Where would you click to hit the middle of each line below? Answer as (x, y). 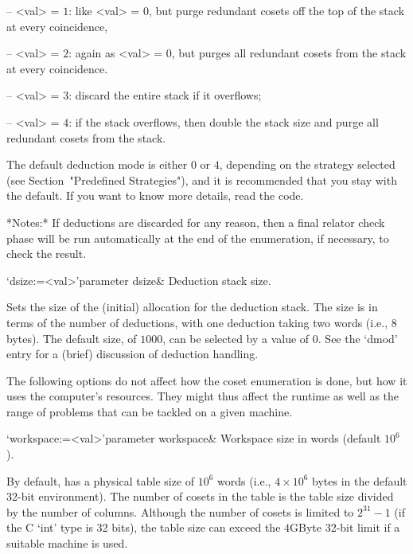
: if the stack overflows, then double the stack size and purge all (224, 121)
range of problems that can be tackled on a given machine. (150, 411)
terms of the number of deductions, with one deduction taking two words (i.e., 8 (202, 322)
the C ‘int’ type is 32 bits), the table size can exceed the (144, 527)
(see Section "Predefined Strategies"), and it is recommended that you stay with (202, 179)
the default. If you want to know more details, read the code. (155, 195)
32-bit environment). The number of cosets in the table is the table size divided (200, 496)
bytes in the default (360, 480)
